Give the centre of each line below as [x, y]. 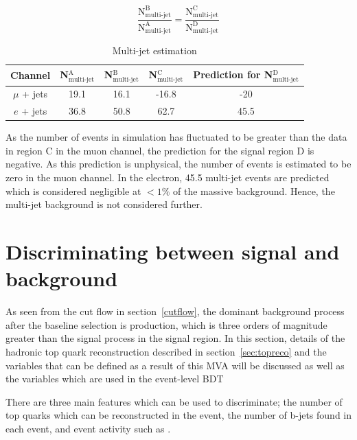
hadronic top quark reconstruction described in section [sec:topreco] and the [166, 351]
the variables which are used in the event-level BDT [115, 379]
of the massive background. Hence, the [254, 190]
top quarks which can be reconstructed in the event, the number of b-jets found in [179, 415]
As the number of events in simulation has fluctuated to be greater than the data [176, 137]
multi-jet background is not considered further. [104, 204]
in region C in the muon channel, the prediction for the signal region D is [160, 150]
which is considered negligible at [73, 190]
